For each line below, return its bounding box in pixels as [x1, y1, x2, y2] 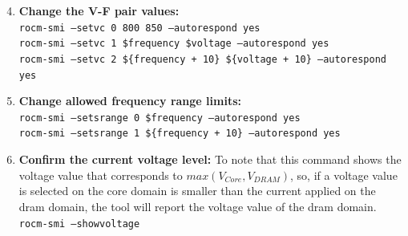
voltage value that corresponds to [18, 166, 183, 183]
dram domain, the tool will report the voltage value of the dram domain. [18, 197, 377, 214]
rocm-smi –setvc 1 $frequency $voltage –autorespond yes [18, 38, 329, 50]
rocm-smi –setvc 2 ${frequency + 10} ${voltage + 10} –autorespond [18, 53, 386, 65]
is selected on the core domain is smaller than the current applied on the [18, 182, 376, 199]
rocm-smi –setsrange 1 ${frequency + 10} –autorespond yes [18, 128, 341, 140]
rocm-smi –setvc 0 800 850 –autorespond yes [18, 22, 261, 34]
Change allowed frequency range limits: [18, 92, 241, 109]
